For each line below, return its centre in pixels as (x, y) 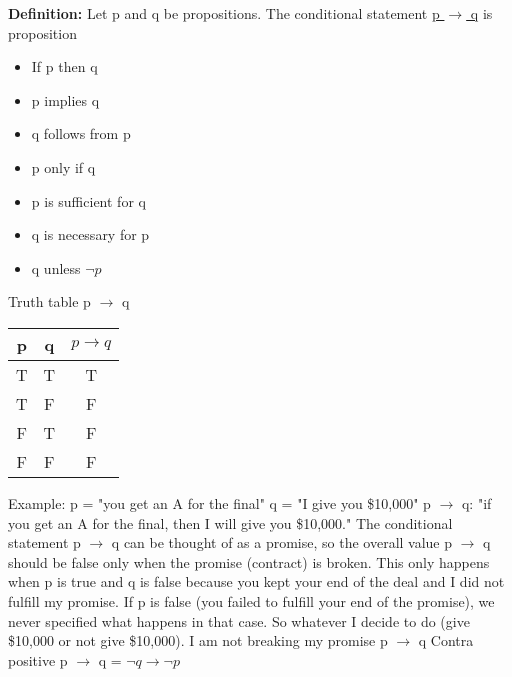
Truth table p (49, 301)
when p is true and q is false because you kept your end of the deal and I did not (256, 581)
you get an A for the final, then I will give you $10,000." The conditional (230, 522)
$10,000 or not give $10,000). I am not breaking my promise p (198, 640)
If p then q (64, 66)
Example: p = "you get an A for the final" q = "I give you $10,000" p (219, 502)
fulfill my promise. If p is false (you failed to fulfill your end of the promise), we (251, 600)
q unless (56, 267)
